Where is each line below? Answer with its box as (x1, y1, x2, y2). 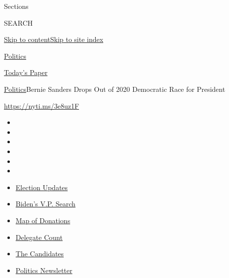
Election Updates (15, 182, 68, 192)
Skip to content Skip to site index (4, 34, 104, 44)
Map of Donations (15, 215, 71, 225)
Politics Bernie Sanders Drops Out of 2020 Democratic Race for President (4, 83, 226, 94)
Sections (4, 1, 29, 11)
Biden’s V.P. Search (15, 199, 76, 209)
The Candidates (15, 248, 64, 259)
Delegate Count (15, 232, 63, 242)
